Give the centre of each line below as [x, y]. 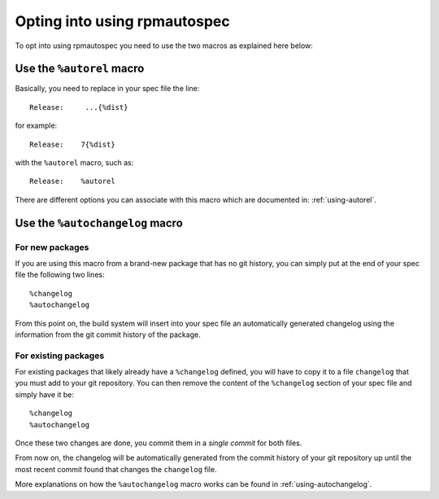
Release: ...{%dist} [79, 107]
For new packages [52, 247]
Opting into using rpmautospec [123, 21]
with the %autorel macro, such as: [74, 163]
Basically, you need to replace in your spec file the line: [107, 89]
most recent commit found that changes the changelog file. [116, 469]
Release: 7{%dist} [72, 144]
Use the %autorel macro [80, 69]
